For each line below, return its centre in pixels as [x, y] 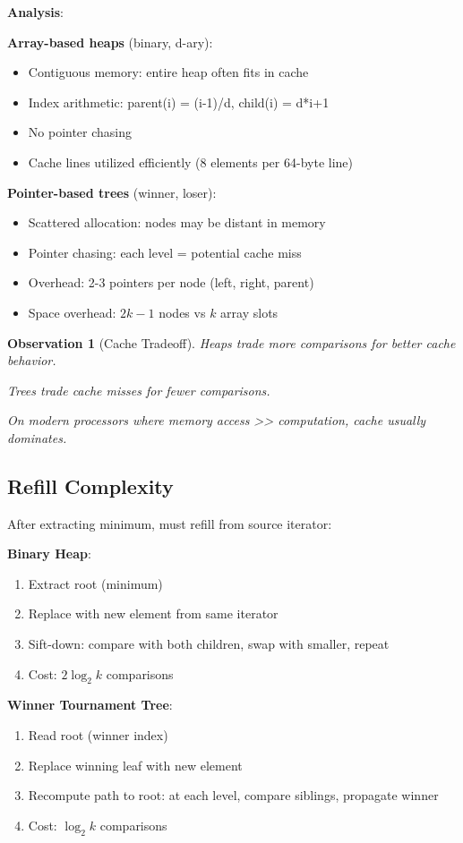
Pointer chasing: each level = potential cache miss [165, 252]
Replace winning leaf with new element [135, 765]
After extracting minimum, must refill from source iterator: [170, 523]
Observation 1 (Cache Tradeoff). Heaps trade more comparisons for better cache [231, 342]
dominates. [37, 437]
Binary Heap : [49, 553]
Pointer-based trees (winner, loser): [112, 192]
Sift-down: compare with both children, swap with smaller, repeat [209, 644]
